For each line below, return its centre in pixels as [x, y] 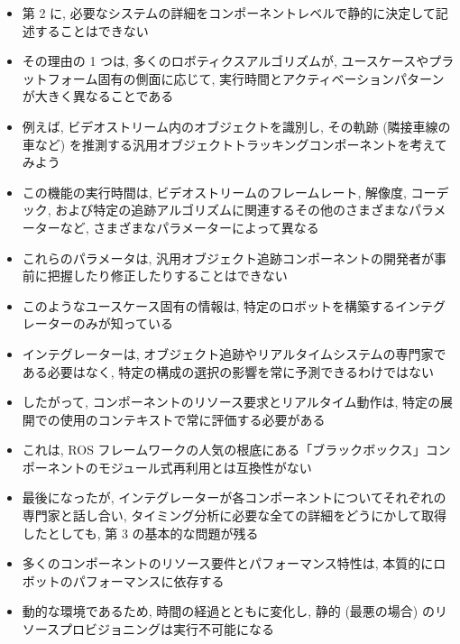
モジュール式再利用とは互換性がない [205, 467]
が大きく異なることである [98, 96]
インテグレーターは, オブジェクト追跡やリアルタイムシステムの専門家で [234, 353]
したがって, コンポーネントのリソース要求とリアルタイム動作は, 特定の [231, 402]
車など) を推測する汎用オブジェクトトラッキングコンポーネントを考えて [235, 144]
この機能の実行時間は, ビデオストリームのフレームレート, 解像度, [214, 192]
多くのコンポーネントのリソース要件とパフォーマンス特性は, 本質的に [228, 563]
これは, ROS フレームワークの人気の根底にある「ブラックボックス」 [224, 450]
